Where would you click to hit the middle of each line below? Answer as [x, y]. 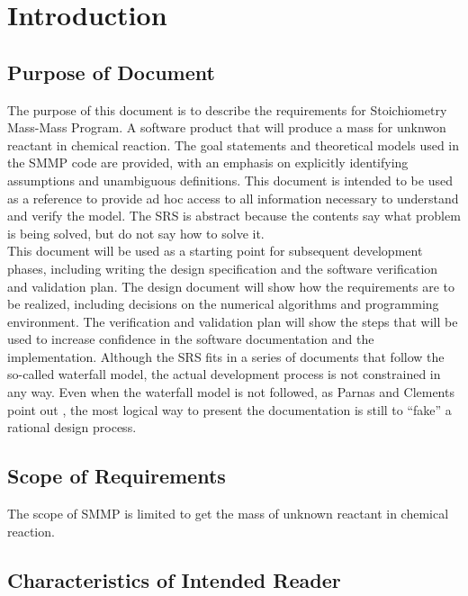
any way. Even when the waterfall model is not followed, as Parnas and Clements [231, 392]
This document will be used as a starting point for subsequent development [215, 251]
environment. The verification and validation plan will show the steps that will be [233, 321]
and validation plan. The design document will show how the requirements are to [231, 286]
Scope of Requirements [117, 476]
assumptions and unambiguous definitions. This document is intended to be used [230, 180]
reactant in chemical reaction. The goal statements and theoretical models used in [234, 144]
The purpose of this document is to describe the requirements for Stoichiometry [227, 109]
